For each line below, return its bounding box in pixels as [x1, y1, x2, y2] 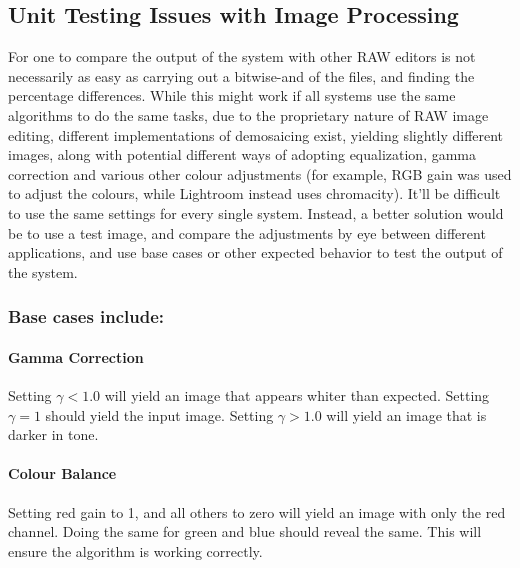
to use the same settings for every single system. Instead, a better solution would [8, 202, 504, 223]
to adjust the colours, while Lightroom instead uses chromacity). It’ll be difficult [8, 183, 501, 204]
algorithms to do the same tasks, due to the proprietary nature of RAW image [8, 104, 489, 125]
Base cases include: [8, 304, 165, 329]
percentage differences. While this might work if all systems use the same [8, 85, 456, 106]
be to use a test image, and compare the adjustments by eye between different [8, 222, 486, 243]
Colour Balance [8, 463, 117, 484]
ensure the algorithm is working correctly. [8, 540, 263, 561]
